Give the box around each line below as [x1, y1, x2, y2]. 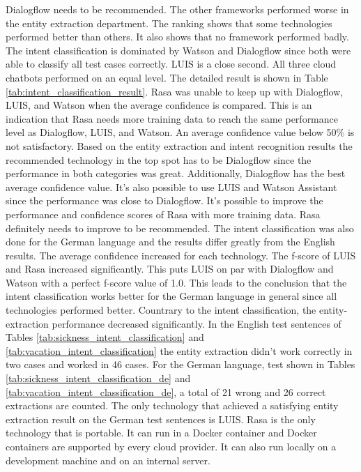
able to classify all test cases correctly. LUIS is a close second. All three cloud [6, 56, 337, 71]
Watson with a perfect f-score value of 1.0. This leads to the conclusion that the [6, 275, 347, 289]
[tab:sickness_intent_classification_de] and [6, 371, 191, 386]
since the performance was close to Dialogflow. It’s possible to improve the [6, 193, 323, 208]
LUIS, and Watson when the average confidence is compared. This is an [6, 98, 312, 112]
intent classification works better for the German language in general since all [6, 289, 337, 303]
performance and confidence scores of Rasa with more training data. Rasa [6, 206, 321, 221]
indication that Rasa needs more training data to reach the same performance [6, 111, 338, 125]
